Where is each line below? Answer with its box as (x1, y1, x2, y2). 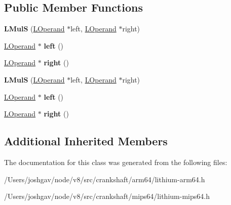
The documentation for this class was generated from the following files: (4, 156, 227, 167)
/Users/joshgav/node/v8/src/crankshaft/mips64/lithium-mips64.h (4, 191, 210, 201)
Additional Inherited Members (4, 133, 168, 149)
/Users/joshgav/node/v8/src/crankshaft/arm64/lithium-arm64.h (4, 174, 205, 184)
